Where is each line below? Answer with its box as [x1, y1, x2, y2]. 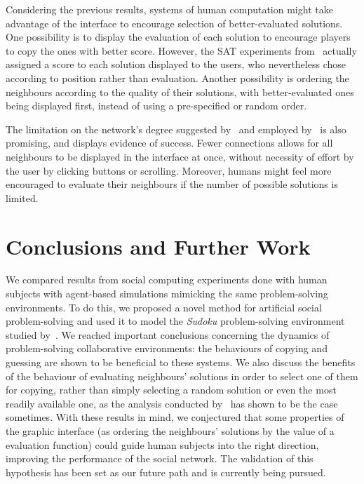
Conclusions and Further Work [6, 231, 311, 260]
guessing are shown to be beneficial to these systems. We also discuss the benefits [6, 355, 356, 369]
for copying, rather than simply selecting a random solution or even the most [6, 382, 337, 397]
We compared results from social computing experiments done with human [6, 272, 328, 287]
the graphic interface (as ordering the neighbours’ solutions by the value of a [6, 423, 335, 438]
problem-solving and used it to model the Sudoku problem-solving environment [6, 314, 345, 328]
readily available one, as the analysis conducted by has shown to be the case [6, 396, 338, 410]
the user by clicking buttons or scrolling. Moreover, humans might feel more [6, 163, 332, 177]
